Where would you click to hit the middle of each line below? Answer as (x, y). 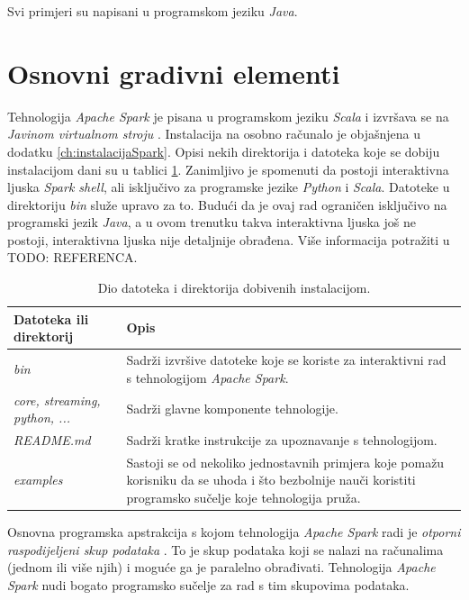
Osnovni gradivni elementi (174, 73)
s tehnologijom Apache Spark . (207, 377)
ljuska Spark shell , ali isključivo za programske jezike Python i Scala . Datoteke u (229, 187)
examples (38, 480)
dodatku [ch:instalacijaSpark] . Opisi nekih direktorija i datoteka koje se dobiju (224, 151)
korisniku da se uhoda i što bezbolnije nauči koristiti (271, 480)
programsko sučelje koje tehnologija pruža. (244, 497)
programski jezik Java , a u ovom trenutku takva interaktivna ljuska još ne (212, 222)
